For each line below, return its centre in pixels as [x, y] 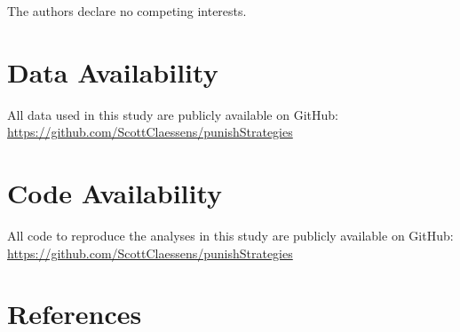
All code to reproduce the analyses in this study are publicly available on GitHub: [230, 236]
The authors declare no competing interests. [127, 11]
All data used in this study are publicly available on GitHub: [173, 114]
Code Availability [115, 193]
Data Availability [113, 71]
